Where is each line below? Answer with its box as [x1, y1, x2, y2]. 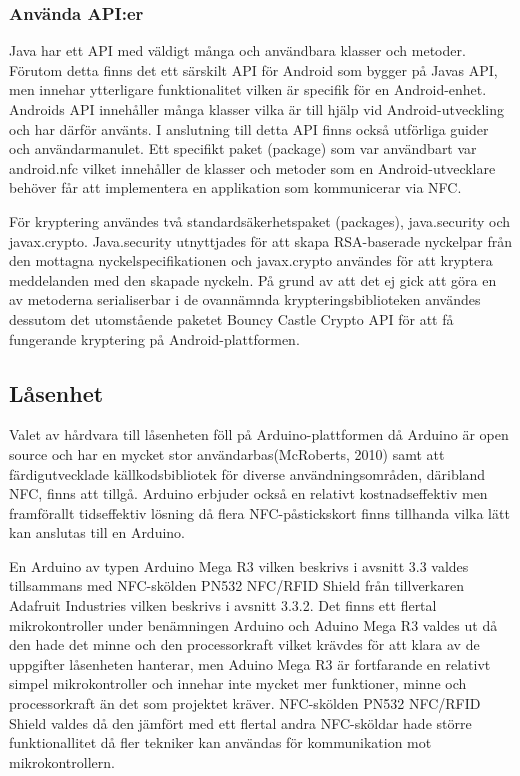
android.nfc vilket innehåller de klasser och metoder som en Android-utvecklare [9, 157, 496, 178]
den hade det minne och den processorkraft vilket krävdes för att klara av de [9, 634, 480, 655]
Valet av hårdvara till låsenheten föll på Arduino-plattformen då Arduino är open [9, 424, 509, 445]
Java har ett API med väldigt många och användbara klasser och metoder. [9, 40, 466, 61]
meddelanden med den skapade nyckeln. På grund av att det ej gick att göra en [9, 269, 497, 290]
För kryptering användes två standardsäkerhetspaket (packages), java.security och [9, 210, 511, 231]
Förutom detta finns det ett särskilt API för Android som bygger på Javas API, [9, 59, 498, 80]
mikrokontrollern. [9, 751, 115, 772]
